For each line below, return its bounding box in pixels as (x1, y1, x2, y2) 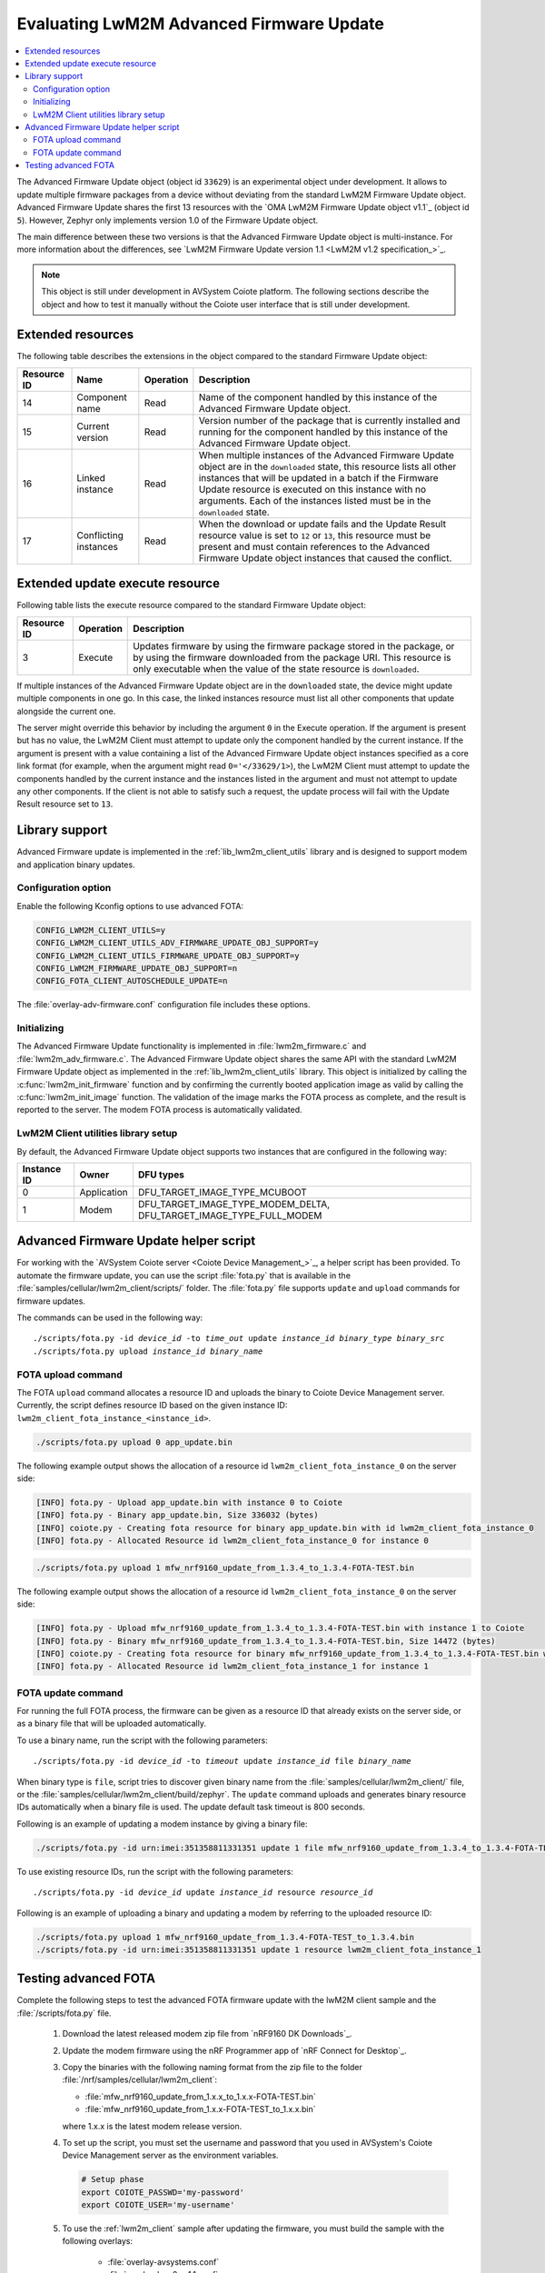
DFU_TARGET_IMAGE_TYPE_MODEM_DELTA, (137, 1197, 331, 1210)
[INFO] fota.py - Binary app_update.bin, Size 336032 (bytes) (35, 1510, 319, 1520)
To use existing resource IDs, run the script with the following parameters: (16, 1866, 294, 1877)
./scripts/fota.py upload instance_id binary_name (33, 1346, 263, 1357)
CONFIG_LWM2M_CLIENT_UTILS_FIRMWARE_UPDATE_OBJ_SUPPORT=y (35, 950, 300, 961)
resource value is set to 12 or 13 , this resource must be (198, 528, 431, 541)
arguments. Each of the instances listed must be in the (198, 494, 431, 506)
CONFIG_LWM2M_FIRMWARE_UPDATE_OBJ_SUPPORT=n (35, 963, 238, 973)
